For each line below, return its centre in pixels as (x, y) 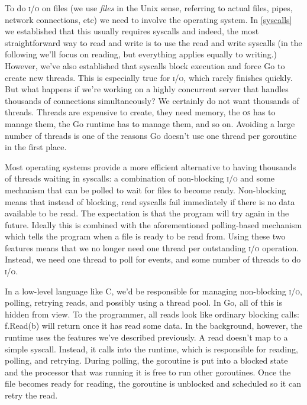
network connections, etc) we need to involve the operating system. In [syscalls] (148, 19)
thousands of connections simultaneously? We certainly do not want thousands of (152, 100)
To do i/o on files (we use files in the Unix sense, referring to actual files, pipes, (149, 8)
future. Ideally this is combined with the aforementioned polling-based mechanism (153, 224)
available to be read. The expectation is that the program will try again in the (147, 213)
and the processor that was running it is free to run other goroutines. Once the (148, 372)
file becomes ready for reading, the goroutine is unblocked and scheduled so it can (153, 383)
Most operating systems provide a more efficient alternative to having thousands (151, 166)
